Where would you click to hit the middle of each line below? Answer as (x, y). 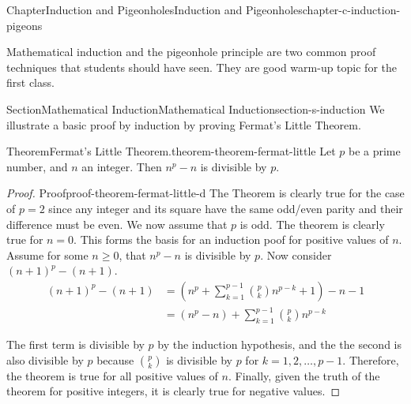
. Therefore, (371, 359)
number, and (37, 166)
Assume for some (47, 254)
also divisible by (45, 359)
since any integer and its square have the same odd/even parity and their (226, 208)
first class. (30, 82)
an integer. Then (122, 166)
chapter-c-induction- (351, 9)
